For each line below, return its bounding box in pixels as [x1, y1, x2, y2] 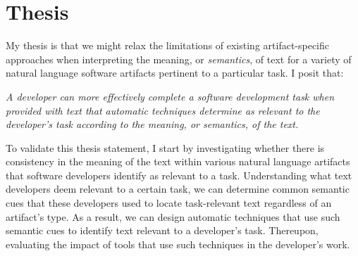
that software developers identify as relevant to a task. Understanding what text [6, 167, 352, 182]
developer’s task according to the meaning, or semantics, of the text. [6, 117, 299, 132]
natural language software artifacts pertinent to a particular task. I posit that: [6, 65, 344, 80]
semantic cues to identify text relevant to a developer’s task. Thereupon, [6, 223, 319, 238]
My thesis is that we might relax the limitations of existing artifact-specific [6, 38, 330, 53]
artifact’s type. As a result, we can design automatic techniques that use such [6, 209, 340, 224]
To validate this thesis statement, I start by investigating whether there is [6, 140, 325, 155]
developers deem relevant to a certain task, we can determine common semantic [6, 181, 350, 196]
